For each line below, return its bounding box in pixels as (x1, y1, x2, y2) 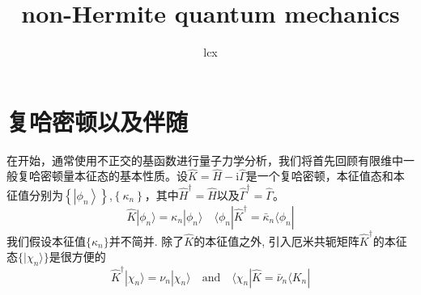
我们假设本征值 (6, 232, 86, 249)
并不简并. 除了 (108, 232, 185, 249)
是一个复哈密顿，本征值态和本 (245, 167, 405, 184)
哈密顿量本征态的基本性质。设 (28, 167, 188, 184)
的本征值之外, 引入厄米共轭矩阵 (193, 232, 359, 249)
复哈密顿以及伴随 (6, 104, 189, 137)
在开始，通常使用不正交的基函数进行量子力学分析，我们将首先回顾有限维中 (6, 151, 403, 168)
